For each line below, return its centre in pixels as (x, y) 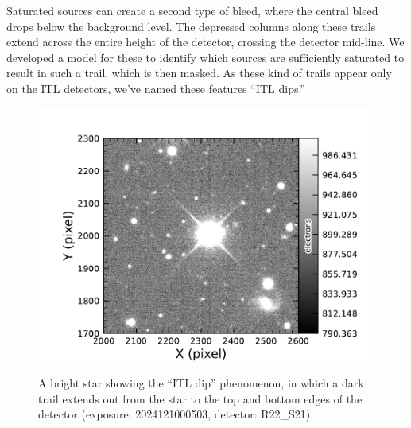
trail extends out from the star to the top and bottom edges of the (200, 398)
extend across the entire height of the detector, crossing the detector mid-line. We (205, 42)
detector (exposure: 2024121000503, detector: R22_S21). (176, 414)
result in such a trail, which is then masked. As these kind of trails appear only (199, 73)
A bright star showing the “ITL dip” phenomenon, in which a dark (201, 383)
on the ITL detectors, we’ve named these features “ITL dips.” (156, 88)
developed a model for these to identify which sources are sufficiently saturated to (205, 57)
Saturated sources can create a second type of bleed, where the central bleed (192, 10)
